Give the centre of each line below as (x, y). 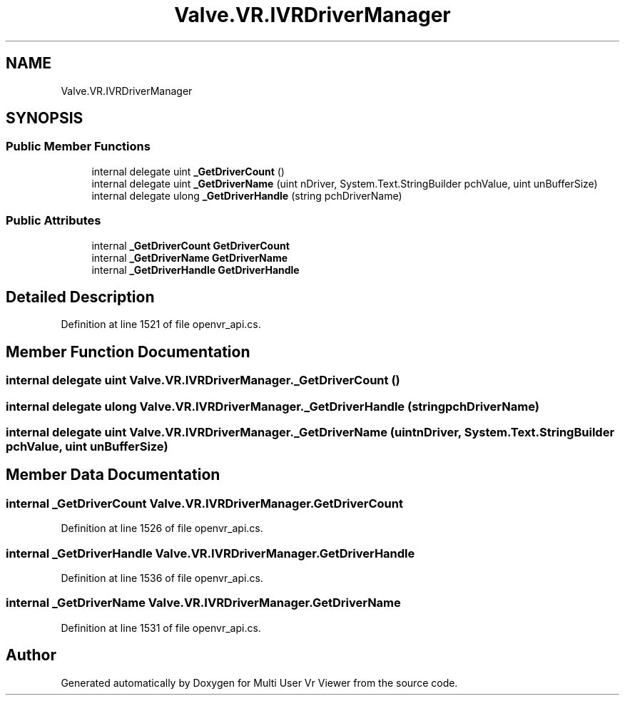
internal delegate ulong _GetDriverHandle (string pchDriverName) (247, 195)
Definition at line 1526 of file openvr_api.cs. (162, 528)
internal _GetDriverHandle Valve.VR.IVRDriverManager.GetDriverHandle (210, 553)
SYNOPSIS (45, 118)
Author (31, 655)
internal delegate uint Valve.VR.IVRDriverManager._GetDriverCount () (203, 380)
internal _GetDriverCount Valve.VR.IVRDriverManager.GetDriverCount (204, 503)
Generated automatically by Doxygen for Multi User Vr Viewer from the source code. (259, 682)
